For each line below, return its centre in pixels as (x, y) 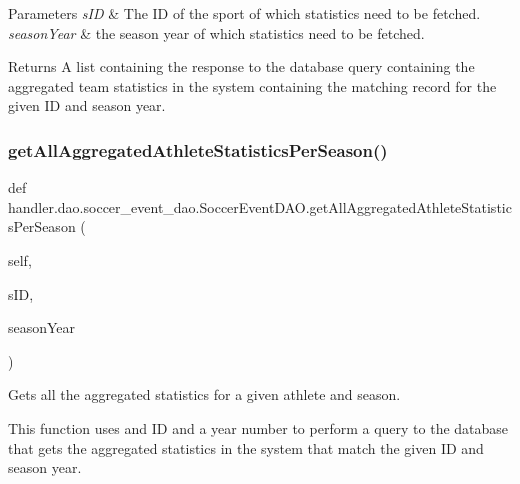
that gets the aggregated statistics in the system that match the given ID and (246, 447)
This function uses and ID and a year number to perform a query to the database (258, 427)
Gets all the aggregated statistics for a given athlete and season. (204, 394)
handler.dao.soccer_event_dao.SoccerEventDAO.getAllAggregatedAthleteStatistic (260, 206)
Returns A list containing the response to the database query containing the (241, 66)
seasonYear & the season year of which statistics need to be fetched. (216, 32)
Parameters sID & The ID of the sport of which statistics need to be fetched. (244, 13)
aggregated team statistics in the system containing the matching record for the (252, 85)
